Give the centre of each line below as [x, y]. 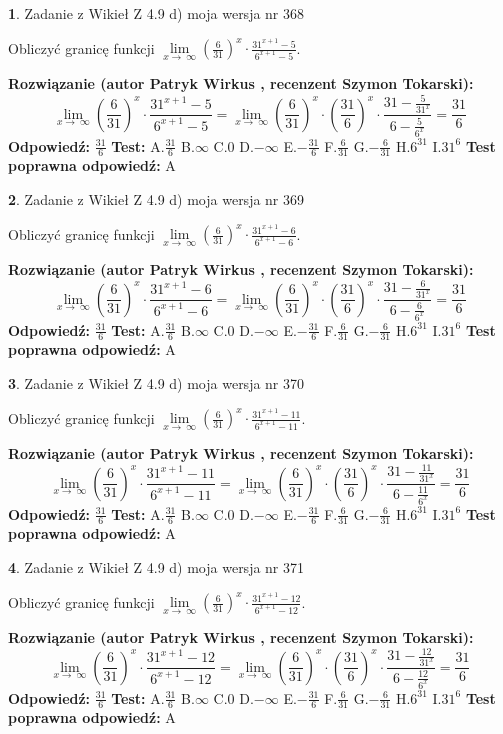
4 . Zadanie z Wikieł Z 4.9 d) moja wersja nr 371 [156, 566]
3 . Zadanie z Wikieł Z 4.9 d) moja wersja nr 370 [156, 382]
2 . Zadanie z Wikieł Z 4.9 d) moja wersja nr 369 [156, 198]
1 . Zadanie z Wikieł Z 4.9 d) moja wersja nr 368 [156, 13]
